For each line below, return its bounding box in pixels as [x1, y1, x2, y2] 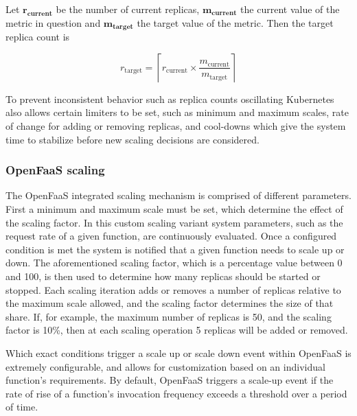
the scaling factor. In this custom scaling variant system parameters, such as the [5, 215, 343, 229]
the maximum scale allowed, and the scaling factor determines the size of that [5, 296, 334, 310]
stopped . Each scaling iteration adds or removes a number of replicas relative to [5, 282, 341, 297]
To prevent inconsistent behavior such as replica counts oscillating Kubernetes [5, 91, 334, 106]
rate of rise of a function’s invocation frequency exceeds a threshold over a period [5, 386, 347, 400]
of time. [5, 400, 38, 414]
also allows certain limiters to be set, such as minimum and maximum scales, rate [5, 105, 349, 119]
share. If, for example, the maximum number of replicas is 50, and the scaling [5, 309, 332, 323]
